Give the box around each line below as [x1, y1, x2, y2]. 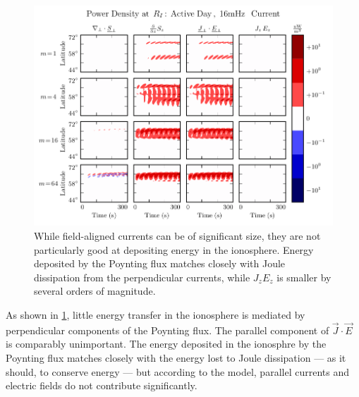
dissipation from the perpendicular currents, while [34, 269, 250, 284]
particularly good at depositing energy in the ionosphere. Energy [34, 242, 314, 257]
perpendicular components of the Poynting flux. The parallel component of [6, 322, 329, 337]
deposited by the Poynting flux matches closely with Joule [34, 256, 286, 271]
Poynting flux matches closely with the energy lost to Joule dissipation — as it [6, 350, 346, 365]
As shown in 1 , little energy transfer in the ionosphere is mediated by [6, 307, 305, 322]
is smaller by [276, 269, 331, 284]
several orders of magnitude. [34, 283, 156, 298]
